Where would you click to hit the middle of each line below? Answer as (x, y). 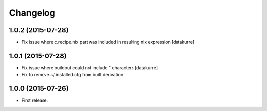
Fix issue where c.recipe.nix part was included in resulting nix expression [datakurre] (108, 42)
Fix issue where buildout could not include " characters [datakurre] (90, 68)
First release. (35, 100)
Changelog (32, 13)
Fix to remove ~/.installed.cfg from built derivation (72, 75)
